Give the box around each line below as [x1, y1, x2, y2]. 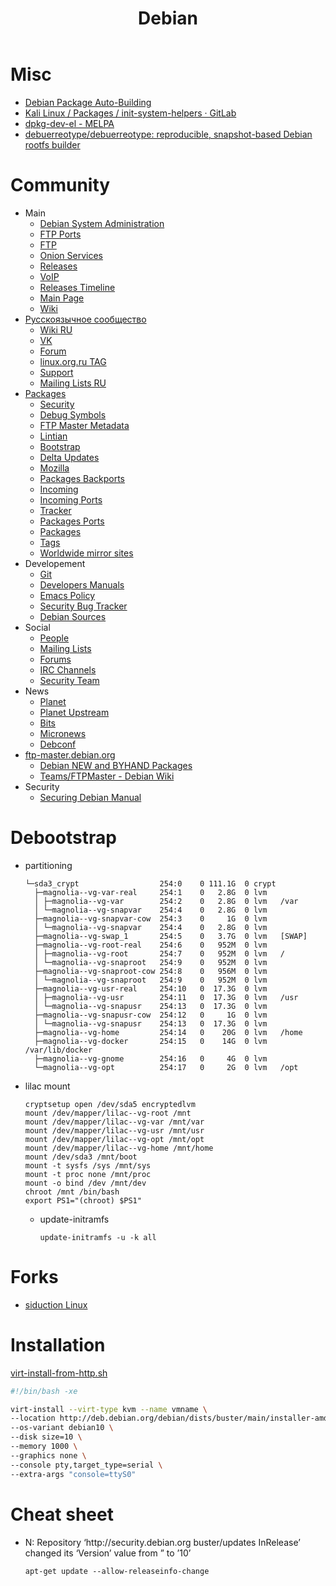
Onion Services [39, 249, 104, 261]
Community [10, 174, 111, 197]
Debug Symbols [39, 408, 107, 421]
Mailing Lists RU [39, 377, 107, 389]
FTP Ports [39, 228, 82, 240]
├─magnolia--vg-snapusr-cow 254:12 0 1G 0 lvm [34, 1010, 268, 1020]
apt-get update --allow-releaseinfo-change [24, 1566, 210, 1576]
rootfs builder [24, 138, 81, 151]
